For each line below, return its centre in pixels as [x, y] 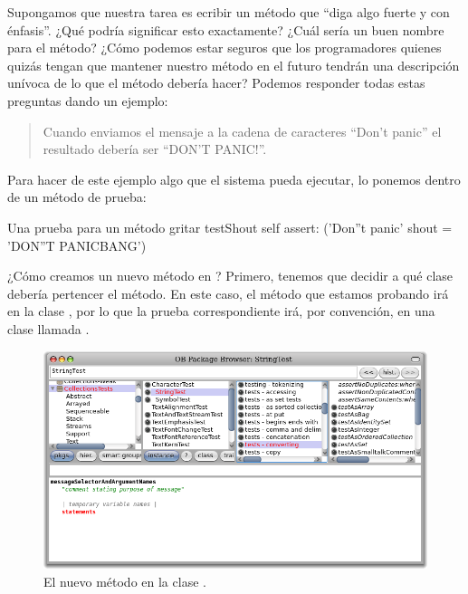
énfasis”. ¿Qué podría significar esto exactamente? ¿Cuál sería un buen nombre [226, 29]
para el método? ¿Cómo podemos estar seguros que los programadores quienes [224, 48]
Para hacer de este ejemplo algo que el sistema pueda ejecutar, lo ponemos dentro [234, 179]
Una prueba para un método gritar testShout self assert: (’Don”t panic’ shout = [230, 227]
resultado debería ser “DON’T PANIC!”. [155, 149]
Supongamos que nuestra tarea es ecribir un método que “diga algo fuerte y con [229, 12]
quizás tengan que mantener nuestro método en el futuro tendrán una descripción [234, 65]
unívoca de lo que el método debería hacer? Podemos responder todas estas [216, 83]
